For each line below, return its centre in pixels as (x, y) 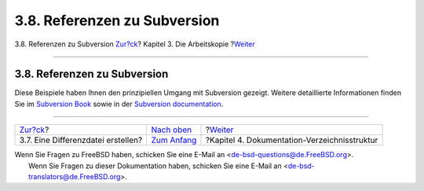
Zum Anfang (174, 140)
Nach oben (172, 130)
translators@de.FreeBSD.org (75, 177)
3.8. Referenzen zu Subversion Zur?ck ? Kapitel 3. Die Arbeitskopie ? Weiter (135, 44)
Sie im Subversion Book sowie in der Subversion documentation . (119, 104)
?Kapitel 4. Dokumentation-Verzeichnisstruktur (292, 140)
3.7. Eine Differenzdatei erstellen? (81, 140)
